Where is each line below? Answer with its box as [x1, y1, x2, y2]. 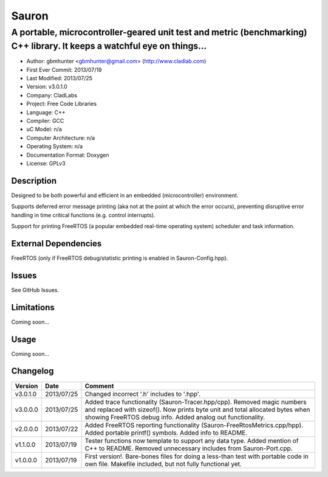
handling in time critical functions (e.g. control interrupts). [11, 211, 155, 218]
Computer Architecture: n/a [26, 134, 95, 141]
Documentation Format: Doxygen [26, 151, 109, 158]
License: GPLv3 [26, 159, 66, 167]
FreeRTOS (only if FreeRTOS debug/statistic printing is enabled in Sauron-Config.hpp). [11, 254, 228, 262]
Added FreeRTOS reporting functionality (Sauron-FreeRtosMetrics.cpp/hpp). [84, 420, 304, 429]
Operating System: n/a [26, 143, 83, 150]
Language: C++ [26, 108, 66, 116]
